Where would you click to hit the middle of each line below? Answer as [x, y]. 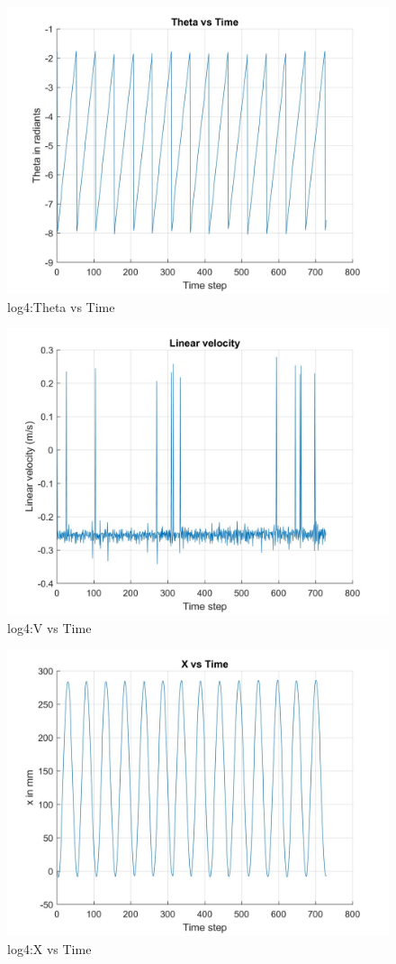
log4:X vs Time [49, 948]
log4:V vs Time [49, 627]
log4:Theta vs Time [61, 306]
